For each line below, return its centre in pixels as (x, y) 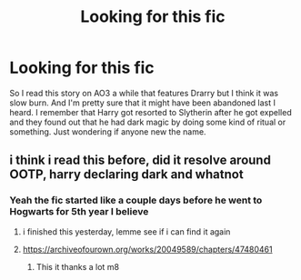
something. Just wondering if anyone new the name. (108, 131)
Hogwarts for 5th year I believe (79, 212)
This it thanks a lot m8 (78, 266)
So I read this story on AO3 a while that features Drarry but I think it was (144, 93)
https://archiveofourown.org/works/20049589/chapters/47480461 (147, 249)
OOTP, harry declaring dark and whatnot (126, 175)
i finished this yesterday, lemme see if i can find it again (126, 231)
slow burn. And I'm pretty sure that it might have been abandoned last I (142, 103)
